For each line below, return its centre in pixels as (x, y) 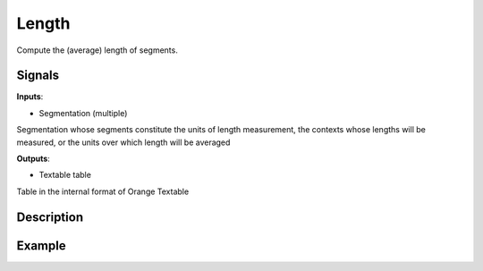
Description (50, 217)
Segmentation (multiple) (83, 113)
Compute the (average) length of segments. (97, 50)
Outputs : (34, 159)
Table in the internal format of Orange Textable (103, 191)
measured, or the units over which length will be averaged (123, 142)
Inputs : (30, 97)
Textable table (65, 175)
